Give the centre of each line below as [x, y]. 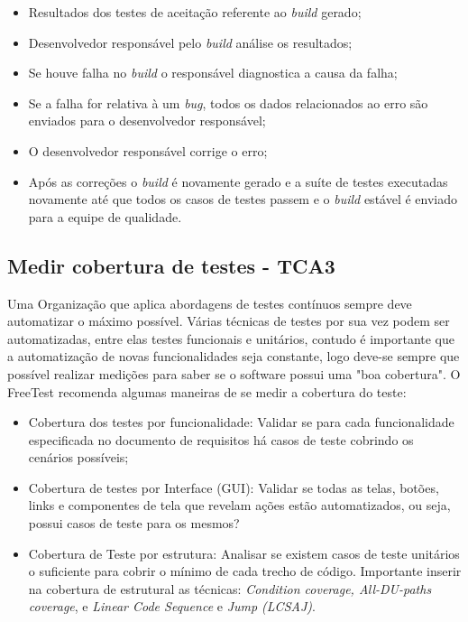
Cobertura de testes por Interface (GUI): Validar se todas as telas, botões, [234, 487]
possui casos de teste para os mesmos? [134, 523]
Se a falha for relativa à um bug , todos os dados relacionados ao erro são [228, 102]
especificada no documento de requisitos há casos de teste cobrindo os [221, 439]
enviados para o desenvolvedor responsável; [147, 121]
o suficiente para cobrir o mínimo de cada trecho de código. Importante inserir [245, 571]
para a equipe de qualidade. [105, 216]
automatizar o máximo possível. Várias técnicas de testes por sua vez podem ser [229, 321]
